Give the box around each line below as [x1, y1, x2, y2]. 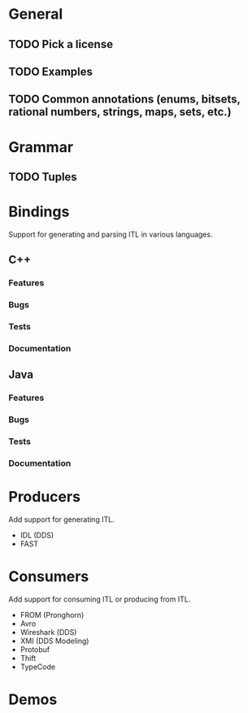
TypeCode [20, 662, 55, 672]
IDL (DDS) [20, 530, 54, 540]
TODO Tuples [8, 170, 77, 184]
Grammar [8, 137, 74, 156]
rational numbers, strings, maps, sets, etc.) [8, 105, 232, 119]
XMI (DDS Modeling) [20, 636, 89, 646]
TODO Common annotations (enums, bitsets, [8, 93, 241, 107]
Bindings [8, 202, 70, 221]
